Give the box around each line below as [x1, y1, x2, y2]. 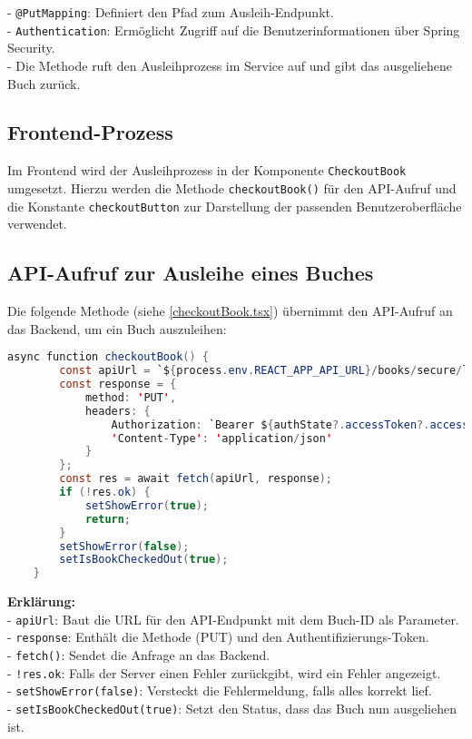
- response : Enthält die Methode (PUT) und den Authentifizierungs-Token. [7, 627, 429, 646]
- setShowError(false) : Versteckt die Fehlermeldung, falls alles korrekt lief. [7, 681, 432, 700]
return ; [84, 512, 132, 526]
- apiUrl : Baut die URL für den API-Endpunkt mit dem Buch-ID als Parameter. [7, 609, 459, 628]
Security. [7, 38, 55, 57]
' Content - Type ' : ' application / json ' [111, 431, 333, 445]
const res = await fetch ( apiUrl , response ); [59, 472, 333, 486]
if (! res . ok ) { [59, 486, 151, 498]
